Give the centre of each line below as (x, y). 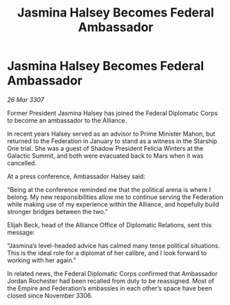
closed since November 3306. (50, 295)
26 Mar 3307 (26, 99)
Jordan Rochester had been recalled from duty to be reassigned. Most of (111, 281)
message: (21, 232)
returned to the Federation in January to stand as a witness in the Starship (112, 141)
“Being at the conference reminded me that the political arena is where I (109, 189)
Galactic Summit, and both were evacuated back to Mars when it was (105, 156)
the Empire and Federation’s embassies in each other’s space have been (109, 288)
